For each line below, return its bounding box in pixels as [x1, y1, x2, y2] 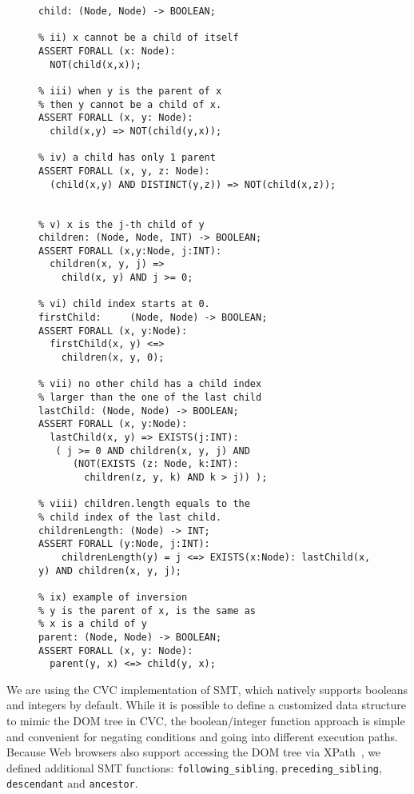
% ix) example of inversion [38, 591, 188, 603]
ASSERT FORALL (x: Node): [38, 45, 176, 57]
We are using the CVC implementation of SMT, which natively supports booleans [6, 680, 408, 697]
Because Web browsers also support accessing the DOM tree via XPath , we [6, 744, 381, 760]
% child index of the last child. [38, 511, 222, 523]
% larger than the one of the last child [38, 392, 262, 404]
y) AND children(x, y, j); [38, 565, 181, 577]
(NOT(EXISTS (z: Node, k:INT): [72, 458, 239, 470]
